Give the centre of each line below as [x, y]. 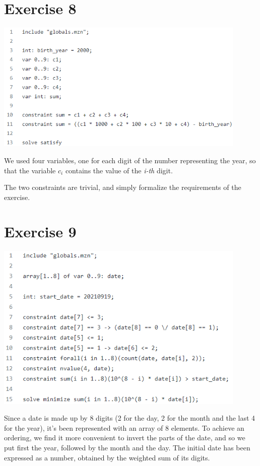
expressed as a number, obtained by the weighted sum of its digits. [107, 457]
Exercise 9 [40, 231]
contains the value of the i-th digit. [119, 170]
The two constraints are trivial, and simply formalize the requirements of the [123, 187]
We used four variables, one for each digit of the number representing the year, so [130, 160]
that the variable [30, 170]
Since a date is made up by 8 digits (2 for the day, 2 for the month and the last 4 [130, 418]
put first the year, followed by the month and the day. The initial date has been [127, 447]
